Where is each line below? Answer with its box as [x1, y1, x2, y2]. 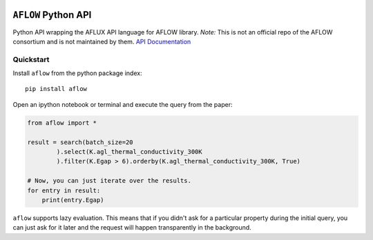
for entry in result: [27, 186, 101, 194]
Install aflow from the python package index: [12, 69, 142, 77]
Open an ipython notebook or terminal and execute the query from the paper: [12, 100, 233, 108]
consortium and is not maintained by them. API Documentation [12, 37, 191, 46]
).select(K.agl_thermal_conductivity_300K [56, 148, 203, 155]
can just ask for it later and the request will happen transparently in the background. [12, 223, 251, 232]
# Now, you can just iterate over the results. [27, 177, 191, 185]
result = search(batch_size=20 [27, 138, 134, 146]
